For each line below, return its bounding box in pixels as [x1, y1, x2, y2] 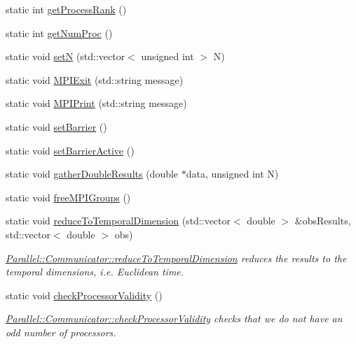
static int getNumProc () [6, 25, 113, 40]
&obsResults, [294, 213, 351, 228]
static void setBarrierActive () [6, 143, 135, 157]
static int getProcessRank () [6, 2, 127, 16]
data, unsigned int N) [186, 166, 279, 181]
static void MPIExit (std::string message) [6, 72, 184, 87]
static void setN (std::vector [6, 49, 125, 64]
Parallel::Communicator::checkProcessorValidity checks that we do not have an [6, 311, 343, 326]
